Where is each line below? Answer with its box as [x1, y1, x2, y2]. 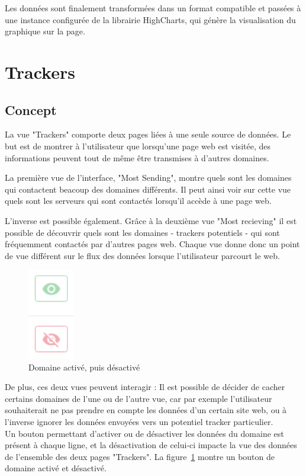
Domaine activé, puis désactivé [28, 360, 140, 373]
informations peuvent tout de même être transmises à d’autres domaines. [5, 151, 269, 164]
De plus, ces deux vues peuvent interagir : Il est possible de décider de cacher [5, 381, 285, 393]
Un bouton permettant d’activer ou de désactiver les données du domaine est [5, 427, 284, 439]
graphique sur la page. [5, 25, 85, 37]
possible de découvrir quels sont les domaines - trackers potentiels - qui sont [5, 226, 280, 238]
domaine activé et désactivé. [5, 462, 107, 474]
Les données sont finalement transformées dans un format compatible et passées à [5, 2, 301, 14]
